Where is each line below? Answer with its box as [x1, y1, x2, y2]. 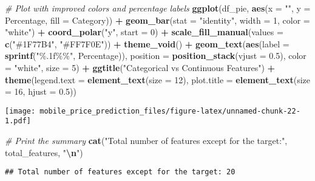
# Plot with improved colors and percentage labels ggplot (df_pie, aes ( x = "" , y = [5, 2, 311, 14]
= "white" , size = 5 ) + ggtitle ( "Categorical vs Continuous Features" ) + [5, 61, 276, 73]
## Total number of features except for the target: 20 [5, 168, 235, 177]
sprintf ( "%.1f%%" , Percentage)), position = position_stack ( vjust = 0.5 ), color [5, 49, 307, 62]
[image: [5, 106, 36, 115]
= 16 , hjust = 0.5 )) [5, 85, 76, 98]
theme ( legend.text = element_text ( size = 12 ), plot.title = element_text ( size [5, 73, 310, 86]
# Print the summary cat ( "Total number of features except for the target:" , [5, 134, 288, 147]
